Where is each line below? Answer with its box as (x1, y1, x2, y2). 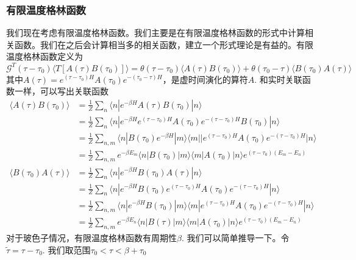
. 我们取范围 (42, 243, 91, 256)
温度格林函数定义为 (6, 50, 83, 63)
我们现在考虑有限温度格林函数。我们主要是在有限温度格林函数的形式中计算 (6, 26, 305, 39)
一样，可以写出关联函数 (14, 85, 109, 97)
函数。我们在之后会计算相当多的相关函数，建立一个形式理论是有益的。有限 (14, 38, 313, 51)
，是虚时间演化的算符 (162, 72, 248, 85)
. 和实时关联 (254, 72, 302, 85)
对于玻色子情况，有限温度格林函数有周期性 (6, 231, 177, 244)
